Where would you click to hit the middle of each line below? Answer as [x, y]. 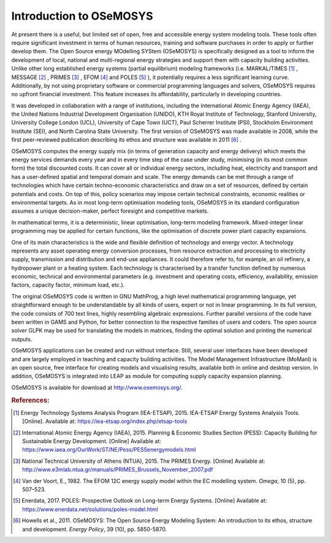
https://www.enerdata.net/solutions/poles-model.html [90, 509]
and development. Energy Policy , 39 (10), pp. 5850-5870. [95, 529]
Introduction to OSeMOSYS [82, 16]
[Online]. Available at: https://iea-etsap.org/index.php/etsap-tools [105, 421]
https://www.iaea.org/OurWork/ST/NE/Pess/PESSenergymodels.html [109, 450]
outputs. [22, 339]
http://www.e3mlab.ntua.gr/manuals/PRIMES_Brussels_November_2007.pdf [118, 469]
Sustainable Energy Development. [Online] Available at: [92, 441]
